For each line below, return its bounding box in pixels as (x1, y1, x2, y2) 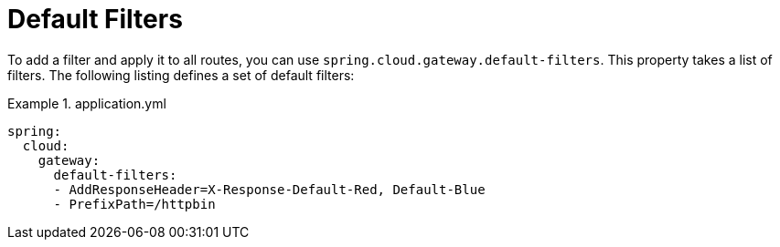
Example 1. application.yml (7, 95, 166, 111)
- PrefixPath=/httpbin (53, 196, 216, 211)
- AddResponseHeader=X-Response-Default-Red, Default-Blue (53, 181, 486, 197)
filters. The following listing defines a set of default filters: (7, 67, 355, 83)
